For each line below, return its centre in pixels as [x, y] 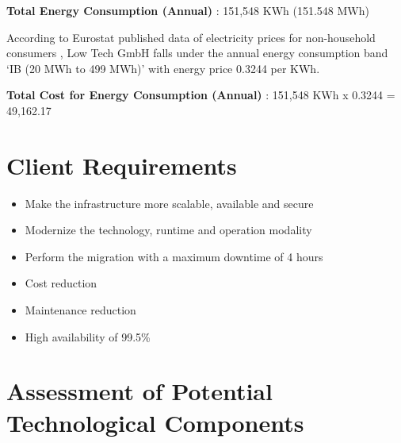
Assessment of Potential [139, 391]
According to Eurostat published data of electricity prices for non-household [191, 37]
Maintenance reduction [80, 310]
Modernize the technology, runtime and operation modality [168, 230]
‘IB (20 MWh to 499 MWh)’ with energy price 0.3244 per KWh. [163, 68]
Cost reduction [61, 283]
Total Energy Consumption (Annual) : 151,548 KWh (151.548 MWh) [188, 10]
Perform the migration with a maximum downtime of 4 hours [174, 256]
